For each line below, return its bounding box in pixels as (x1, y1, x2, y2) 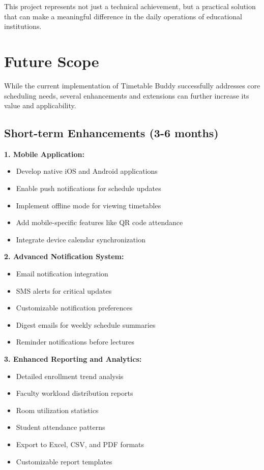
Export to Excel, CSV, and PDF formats (16, 438, 144, 449)
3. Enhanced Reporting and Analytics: (4, 354, 142, 364)
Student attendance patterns (16, 422, 105, 432)
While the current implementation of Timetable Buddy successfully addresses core (4, 80, 260, 90)
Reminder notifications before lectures (16, 336, 135, 347)
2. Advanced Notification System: (4, 251, 124, 262)
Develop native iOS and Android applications (16, 166, 158, 176)
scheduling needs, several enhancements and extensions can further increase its (4, 90, 249, 101)
